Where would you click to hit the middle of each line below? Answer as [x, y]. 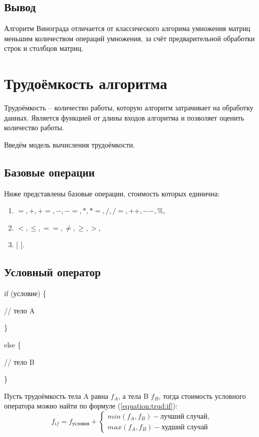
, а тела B [133, 396]
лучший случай [184, 416]
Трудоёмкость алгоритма [86, 83]
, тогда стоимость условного [202, 396]
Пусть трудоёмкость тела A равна [56, 396]
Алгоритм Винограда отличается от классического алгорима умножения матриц [127, 28]
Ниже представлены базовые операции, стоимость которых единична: [112, 193]
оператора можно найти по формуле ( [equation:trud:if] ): [91, 406]
